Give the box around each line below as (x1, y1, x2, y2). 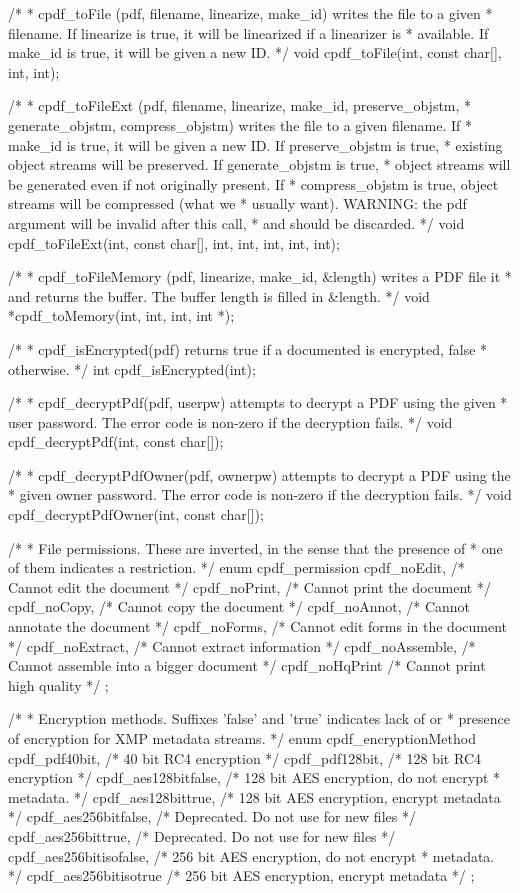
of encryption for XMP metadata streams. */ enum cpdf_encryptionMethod (8, 728, 476, 748)
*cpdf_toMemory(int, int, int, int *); (8, 305, 235, 326)
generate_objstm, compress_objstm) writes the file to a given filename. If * (8, 114, 473, 135)
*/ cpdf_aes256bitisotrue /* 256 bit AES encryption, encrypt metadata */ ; (8, 865, 475, 886)
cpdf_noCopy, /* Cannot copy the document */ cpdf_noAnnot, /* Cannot (8, 596, 471, 617)
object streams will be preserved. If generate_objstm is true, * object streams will (8, 154, 511, 175)
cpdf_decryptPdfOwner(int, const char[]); (8, 504, 264, 525)
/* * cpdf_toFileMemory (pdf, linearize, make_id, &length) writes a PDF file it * (8, 266, 512, 287)
